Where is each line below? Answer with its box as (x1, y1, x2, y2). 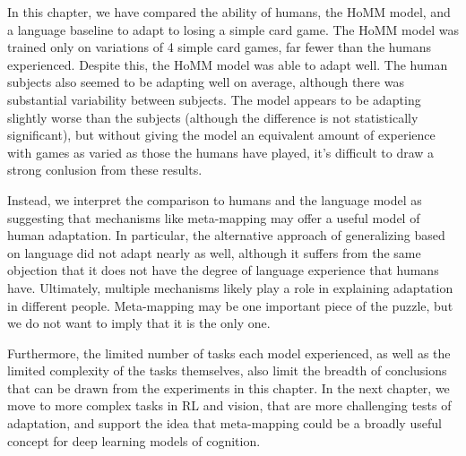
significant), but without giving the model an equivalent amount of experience (7, 125, 436, 144)
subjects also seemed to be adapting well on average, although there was (7, 73, 404, 91)
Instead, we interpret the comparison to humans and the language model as (7, 190, 422, 209)
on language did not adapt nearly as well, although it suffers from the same (7, 243, 421, 262)
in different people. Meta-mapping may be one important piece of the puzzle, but (7, 296, 453, 314)
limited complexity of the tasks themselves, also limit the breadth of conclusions (7, 361, 447, 380)
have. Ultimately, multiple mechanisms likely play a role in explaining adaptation (7, 278, 453, 297)
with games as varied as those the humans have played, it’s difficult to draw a (7, 142, 435, 161)
